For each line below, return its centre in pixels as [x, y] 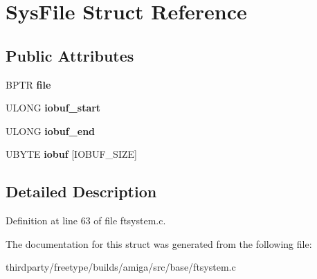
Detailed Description [81, 191]
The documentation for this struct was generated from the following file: [159, 243]
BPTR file [28, 84]
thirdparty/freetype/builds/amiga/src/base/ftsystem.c [121, 267]
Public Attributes [70, 55]
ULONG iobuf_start [53, 108]
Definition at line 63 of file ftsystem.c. [86, 220]
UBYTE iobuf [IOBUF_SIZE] [71, 154]
